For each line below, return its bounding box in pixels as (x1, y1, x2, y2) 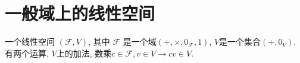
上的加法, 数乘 (56, 47, 112, 59)
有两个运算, (5, 47, 49, 59)
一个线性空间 (5, 35, 55, 48)
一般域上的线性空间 (5, 1, 155, 25)
